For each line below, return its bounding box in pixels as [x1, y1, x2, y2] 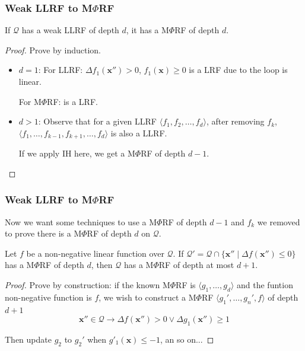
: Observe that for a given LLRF [38, 115, 157, 127]
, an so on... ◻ [160, 333, 214, 345]
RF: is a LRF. [47, 95, 98, 107]
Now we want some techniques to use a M [5, 215, 157, 228]
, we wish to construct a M [99, 291, 196, 303]
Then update [5, 333, 52, 345]
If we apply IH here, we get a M [18, 147, 135, 159]
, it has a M [126, 24, 169, 36]
